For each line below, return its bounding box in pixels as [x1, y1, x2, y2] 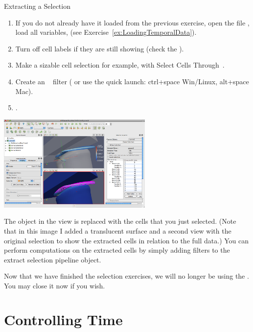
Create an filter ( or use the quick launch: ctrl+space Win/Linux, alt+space [15, 76, 249, 86]
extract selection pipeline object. [4, 254, 101, 264]
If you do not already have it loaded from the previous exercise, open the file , [15, 17, 250, 27]
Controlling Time [4, 309, 123, 329]
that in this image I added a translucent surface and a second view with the [4, 225, 231, 236]
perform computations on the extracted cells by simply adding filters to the [4, 245, 230, 255]
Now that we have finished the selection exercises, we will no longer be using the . [4, 271, 249, 281]
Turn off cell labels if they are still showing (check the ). [15, 43, 184, 53]
